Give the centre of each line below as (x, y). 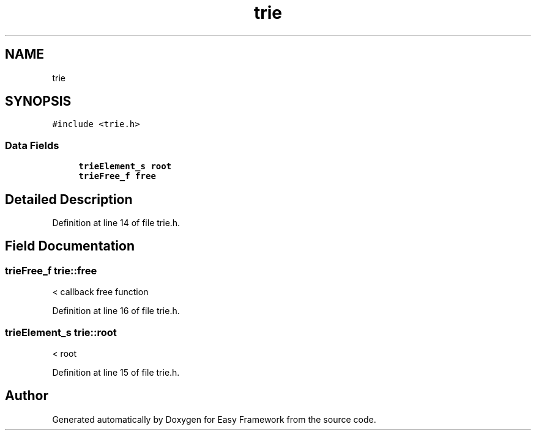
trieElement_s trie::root (61, 332)
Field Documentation (70, 246)
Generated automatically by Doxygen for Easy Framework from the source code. (214, 419)
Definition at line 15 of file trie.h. (116, 372)
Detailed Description (69, 199)
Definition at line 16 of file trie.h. (116, 311)
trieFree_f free (117, 176)
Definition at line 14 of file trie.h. (116, 223)
